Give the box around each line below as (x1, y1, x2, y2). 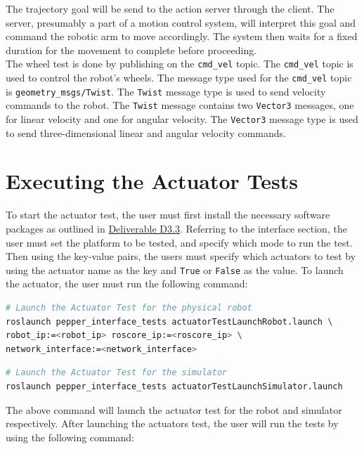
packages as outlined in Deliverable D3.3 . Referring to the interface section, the (6, 221, 347, 235)
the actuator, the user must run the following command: (6, 276, 248, 291)
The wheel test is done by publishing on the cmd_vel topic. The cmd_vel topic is (6, 56, 353, 71)
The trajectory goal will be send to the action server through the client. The (6, 1, 334, 15)
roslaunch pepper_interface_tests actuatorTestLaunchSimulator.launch (6, 381, 343, 391)
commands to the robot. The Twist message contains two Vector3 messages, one (6, 98, 354, 112)
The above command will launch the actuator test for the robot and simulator (6, 402, 342, 417)
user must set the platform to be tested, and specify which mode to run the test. (6, 235, 353, 249)
